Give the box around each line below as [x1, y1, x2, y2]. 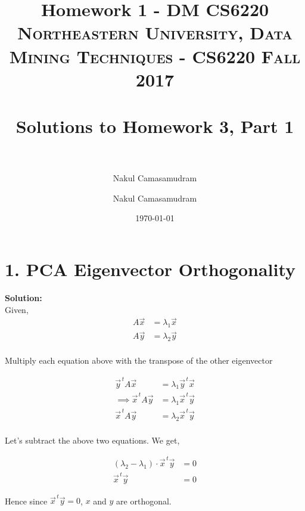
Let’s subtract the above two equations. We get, [5, 433, 180, 446]
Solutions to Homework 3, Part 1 [15, 114, 294, 138]
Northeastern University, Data [17, 20, 292, 45]
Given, [5, 303, 29, 315]
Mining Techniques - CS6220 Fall [9, 44, 301, 68]
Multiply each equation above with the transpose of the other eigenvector [5, 354, 273, 367]
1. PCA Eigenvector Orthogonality [5, 257, 296, 281]
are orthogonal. [116, 494, 172, 507]
